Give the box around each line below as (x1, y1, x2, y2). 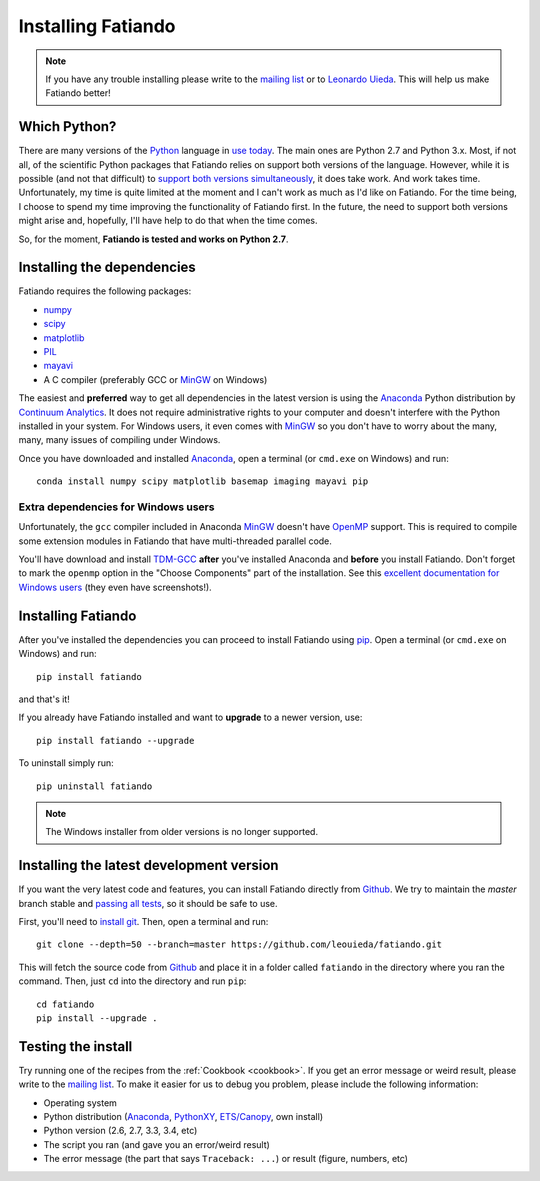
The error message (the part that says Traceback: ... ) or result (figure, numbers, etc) (43, 1153, 409, 1165)
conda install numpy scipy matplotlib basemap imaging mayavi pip (36, 476, 369, 487)
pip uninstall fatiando (36, 780, 153, 792)
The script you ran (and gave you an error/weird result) (43, 1138, 270, 1150)
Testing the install (18, 1038, 133, 1055)
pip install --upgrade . (36, 1012, 158, 1024)
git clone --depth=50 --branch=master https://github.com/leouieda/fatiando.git (36, 939, 443, 950)
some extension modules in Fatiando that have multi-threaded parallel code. (18, 535, 332, 547)
